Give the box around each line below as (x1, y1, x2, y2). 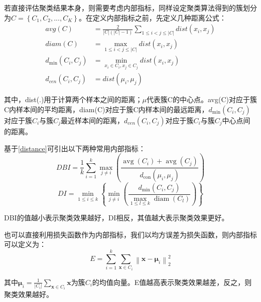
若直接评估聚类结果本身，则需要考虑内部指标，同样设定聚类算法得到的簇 (4, 3, 243, 13)
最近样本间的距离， (61, 115, 124, 125)
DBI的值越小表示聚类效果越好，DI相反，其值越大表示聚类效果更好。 (4, 212, 229, 223)
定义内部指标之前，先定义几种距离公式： (92, 12, 226, 23)
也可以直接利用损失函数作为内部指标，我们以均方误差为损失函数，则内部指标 (4, 229, 257, 239)
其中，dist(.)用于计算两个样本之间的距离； (4, 94, 143, 105)
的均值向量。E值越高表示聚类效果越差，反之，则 (92, 276, 252, 287)
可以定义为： (4, 239, 46, 249)
